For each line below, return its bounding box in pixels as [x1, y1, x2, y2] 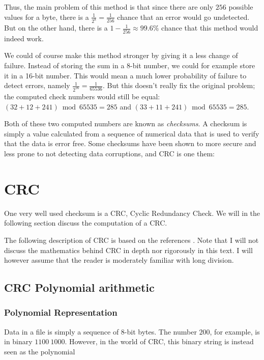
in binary [4, 336, 33, 347]
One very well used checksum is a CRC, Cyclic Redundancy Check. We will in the [4, 207, 260, 218]
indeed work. [4, 33, 44, 43]
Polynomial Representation [4, 306, 118, 319]
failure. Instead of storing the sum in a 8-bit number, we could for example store [4, 60, 255, 70]
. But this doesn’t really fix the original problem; [102, 80, 255, 91]
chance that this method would [161, 22, 258, 33]
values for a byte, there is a [4, 11, 89, 22]
